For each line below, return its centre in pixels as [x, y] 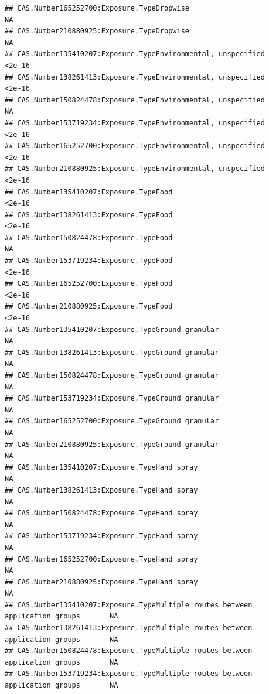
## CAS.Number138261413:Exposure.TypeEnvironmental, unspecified [135, 77]
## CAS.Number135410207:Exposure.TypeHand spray [101, 467]
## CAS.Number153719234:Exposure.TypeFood [89, 261]
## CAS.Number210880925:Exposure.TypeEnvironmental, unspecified [135, 169]
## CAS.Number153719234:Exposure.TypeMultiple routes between [129, 674]
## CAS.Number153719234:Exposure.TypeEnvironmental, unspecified [135, 123]
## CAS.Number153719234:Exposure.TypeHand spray [101, 536]
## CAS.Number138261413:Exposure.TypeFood [89, 215]
